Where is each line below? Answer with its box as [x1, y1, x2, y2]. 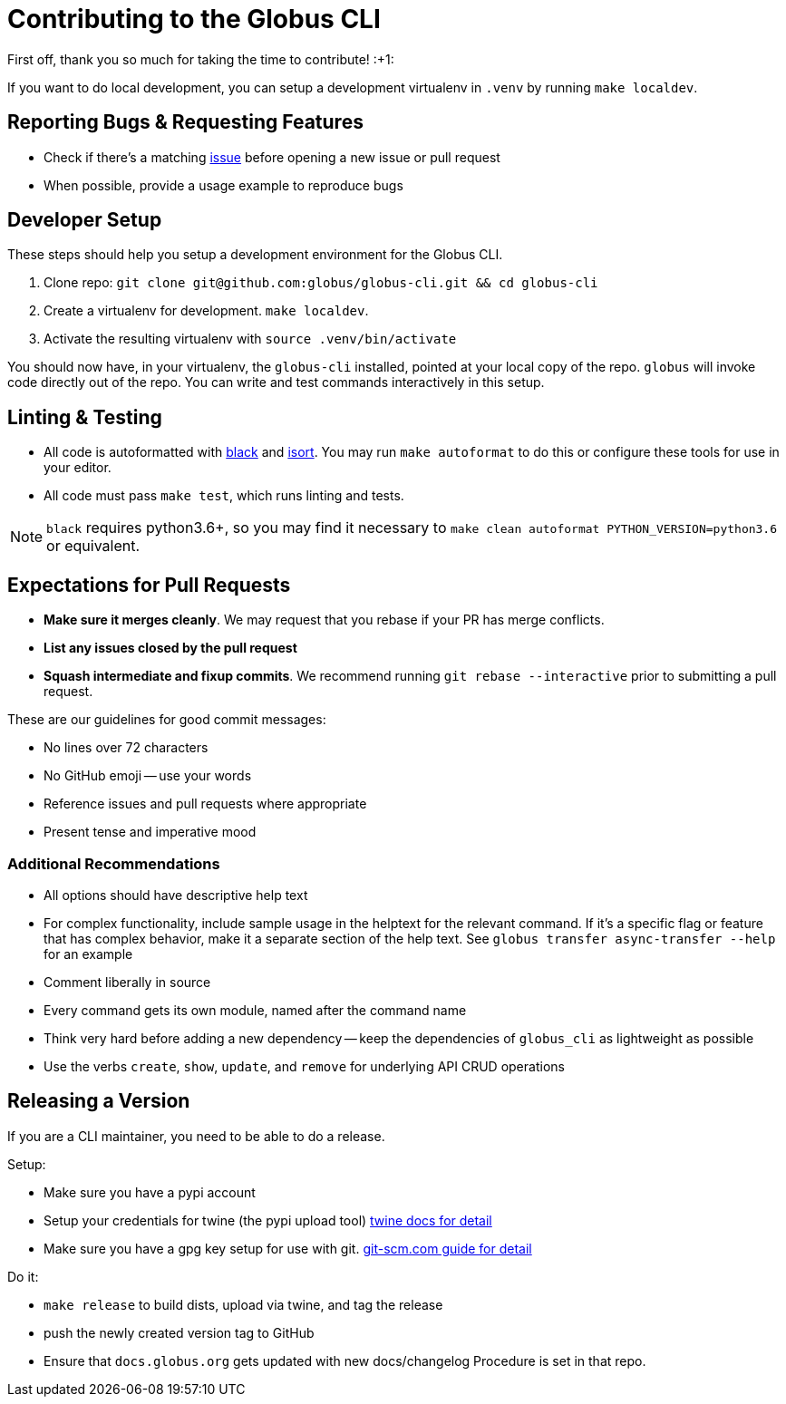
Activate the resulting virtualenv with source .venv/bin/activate [44, 331, 457, 347]
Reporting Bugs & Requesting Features [7, 111, 364, 134]
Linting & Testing [7, 405, 162, 429]
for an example [44, 945, 133, 962]
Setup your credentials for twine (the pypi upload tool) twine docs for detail [44, 1212, 492, 1228]
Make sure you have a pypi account [44, 1184, 256, 1200]
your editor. [44, 460, 112, 476]
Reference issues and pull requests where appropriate [44, 796, 367, 812]
